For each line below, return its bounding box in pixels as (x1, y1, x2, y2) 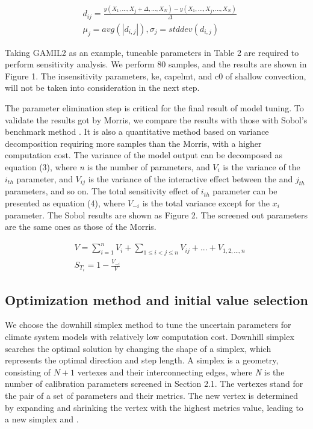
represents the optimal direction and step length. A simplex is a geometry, (5, 354, 279, 366)
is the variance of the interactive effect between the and (88, 172, 293, 185)
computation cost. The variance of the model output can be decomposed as (5, 149, 283, 161)
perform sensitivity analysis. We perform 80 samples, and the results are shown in (5, 58, 307, 70)
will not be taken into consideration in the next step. (5, 81, 200, 94)
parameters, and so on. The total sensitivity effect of (5, 185, 199, 197)
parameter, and (16, 172, 73, 185)
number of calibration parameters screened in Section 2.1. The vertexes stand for (5, 377, 303, 390)
